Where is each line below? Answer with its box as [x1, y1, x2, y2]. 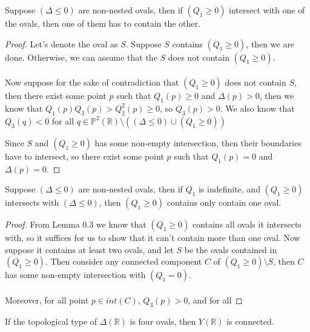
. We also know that [220, 101, 295, 114]
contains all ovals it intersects [192, 218, 302, 231]
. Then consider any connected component [45, 255, 202, 268]
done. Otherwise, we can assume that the [5, 50, 157, 63]
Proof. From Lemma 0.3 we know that [5, 218, 147, 231]
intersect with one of [229, 4, 305, 16]
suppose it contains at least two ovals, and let [5, 243, 174, 256]
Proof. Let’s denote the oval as [5, 37, 118, 50]
